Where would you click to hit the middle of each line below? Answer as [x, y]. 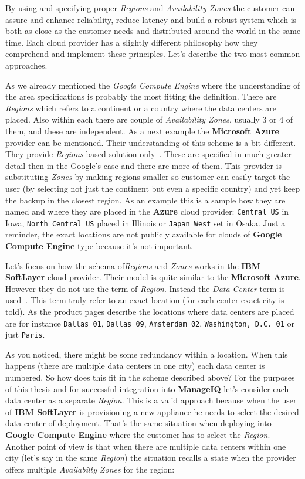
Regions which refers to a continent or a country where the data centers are [141, 108]
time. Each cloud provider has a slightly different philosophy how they [132, 42]
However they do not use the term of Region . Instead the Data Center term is [145, 288]
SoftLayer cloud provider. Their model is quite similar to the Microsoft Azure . [153, 277]
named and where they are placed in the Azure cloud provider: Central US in [147, 211]
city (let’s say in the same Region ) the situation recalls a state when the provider [151, 458]
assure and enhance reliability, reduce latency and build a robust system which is [151, 19]
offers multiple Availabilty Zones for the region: [90, 469]
